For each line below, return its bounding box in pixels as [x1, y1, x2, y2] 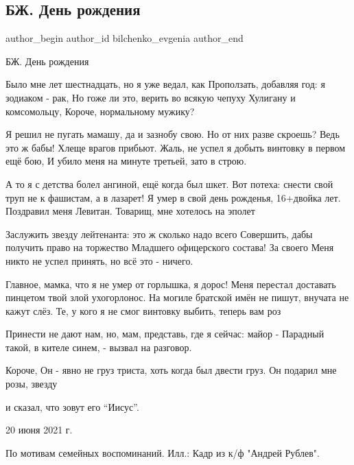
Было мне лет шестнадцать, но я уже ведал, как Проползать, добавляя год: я [5, 77, 325, 91]
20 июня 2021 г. [5, 422, 73, 437]
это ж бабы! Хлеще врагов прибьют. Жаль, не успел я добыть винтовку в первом [5, 140, 346, 154]
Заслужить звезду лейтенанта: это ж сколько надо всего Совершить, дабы [5, 226, 313, 241]
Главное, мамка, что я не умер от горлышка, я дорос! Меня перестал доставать [5, 276, 336, 291]
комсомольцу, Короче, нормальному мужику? [5, 104, 195, 118]
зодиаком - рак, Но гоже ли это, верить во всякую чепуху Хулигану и [5, 90, 296, 104]
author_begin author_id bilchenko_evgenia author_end [5, 31, 244, 45]
